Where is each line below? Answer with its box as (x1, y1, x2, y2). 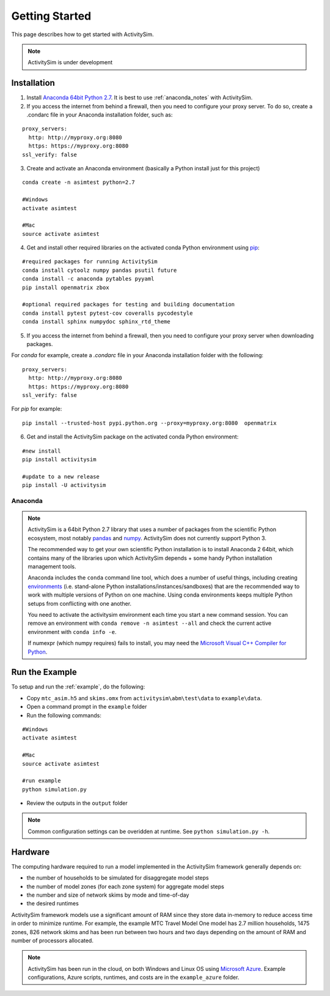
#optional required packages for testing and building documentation (22, 301, 235, 308)
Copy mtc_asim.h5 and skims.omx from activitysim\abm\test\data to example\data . (26, 694, 262, 701)
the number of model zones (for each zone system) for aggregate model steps (26, 883, 224, 890)
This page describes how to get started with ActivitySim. (11, 31, 154, 38)
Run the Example (11, 667, 77, 677)
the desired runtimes (26, 900, 79, 907)
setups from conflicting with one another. (28, 600, 131, 607)
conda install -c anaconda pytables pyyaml (22, 276, 155, 282)
